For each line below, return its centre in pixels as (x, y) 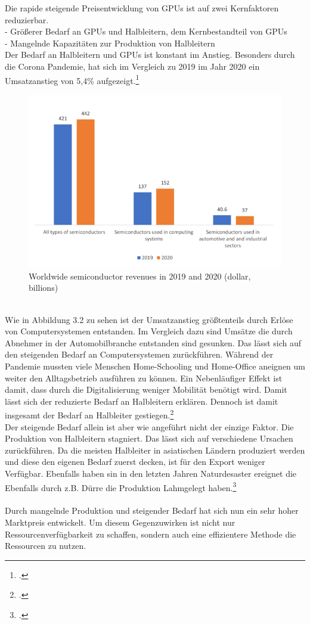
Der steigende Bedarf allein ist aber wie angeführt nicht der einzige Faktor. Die (149, 426)
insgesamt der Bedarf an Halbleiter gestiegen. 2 (89, 414)
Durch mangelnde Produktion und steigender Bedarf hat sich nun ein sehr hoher (152, 510)
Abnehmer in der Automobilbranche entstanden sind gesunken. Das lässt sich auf (153, 342)
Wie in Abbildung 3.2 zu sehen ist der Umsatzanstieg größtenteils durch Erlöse (149, 319)
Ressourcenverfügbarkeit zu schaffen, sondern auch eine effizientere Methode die (151, 534)
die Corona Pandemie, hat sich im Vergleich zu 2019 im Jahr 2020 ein (132, 66)
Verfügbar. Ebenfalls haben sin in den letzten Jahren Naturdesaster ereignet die (151, 474)
